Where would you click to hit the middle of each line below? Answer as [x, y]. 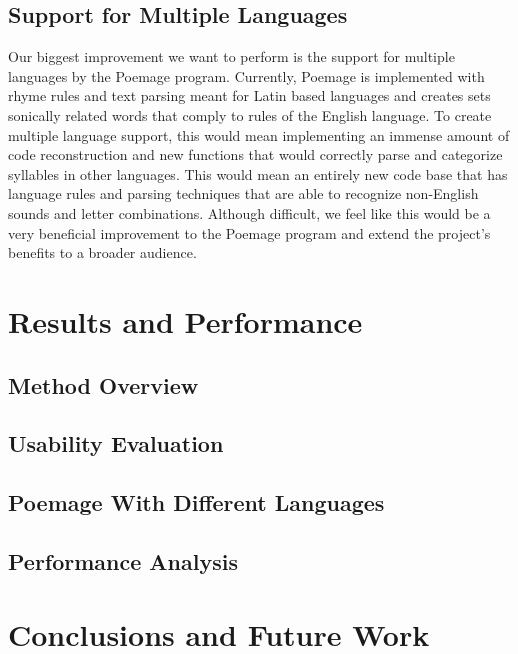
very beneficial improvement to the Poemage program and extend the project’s [249, 232]
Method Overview [103, 384]
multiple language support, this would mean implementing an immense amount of [259, 134]
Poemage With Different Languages [196, 502]
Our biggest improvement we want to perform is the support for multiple [231, 56]
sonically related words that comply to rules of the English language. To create [250, 114]
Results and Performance [185, 320]
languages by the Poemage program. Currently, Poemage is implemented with [246, 75]
